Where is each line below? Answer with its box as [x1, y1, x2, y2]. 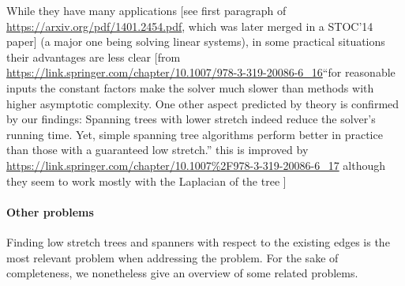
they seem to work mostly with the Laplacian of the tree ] [6, 172, 287, 189]
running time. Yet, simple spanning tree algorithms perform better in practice [6, 126, 383, 142]
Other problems [6, 203, 94, 220]
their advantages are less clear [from [6, 48, 181, 65]
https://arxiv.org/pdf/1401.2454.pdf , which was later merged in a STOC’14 [6, 17, 373, 34]
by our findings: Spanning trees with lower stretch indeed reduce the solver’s [6, 111, 376, 127]
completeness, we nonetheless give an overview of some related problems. [6, 265, 358, 281]
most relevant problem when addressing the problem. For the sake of [6, 249, 339, 265]
